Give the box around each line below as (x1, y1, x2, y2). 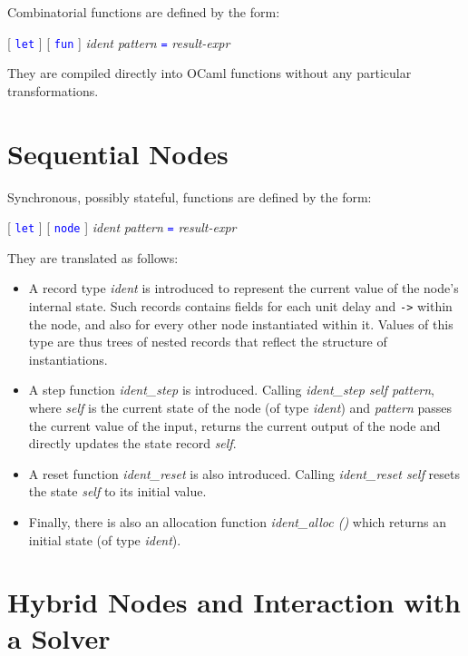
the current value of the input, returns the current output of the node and (28, 416, 441, 435)
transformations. (7, 81, 99, 100)
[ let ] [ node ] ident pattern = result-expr (7, 218, 237, 237)
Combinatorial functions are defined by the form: (7, 3, 280, 21)
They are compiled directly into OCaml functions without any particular (7, 64, 412, 83)
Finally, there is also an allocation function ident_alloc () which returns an (28, 513, 447, 531)
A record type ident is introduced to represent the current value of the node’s (28, 279, 459, 298)
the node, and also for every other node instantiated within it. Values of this (28, 314, 453, 333)
